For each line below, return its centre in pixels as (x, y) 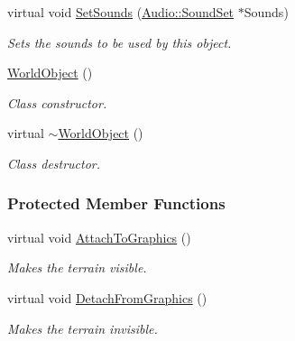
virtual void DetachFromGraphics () (107, 297)
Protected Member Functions (116, 203)
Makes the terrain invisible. (83, 328)
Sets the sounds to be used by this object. (120, 42)
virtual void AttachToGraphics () (99, 237)
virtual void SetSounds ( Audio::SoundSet (121, 12)
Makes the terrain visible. (77, 267)
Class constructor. (57, 102)
